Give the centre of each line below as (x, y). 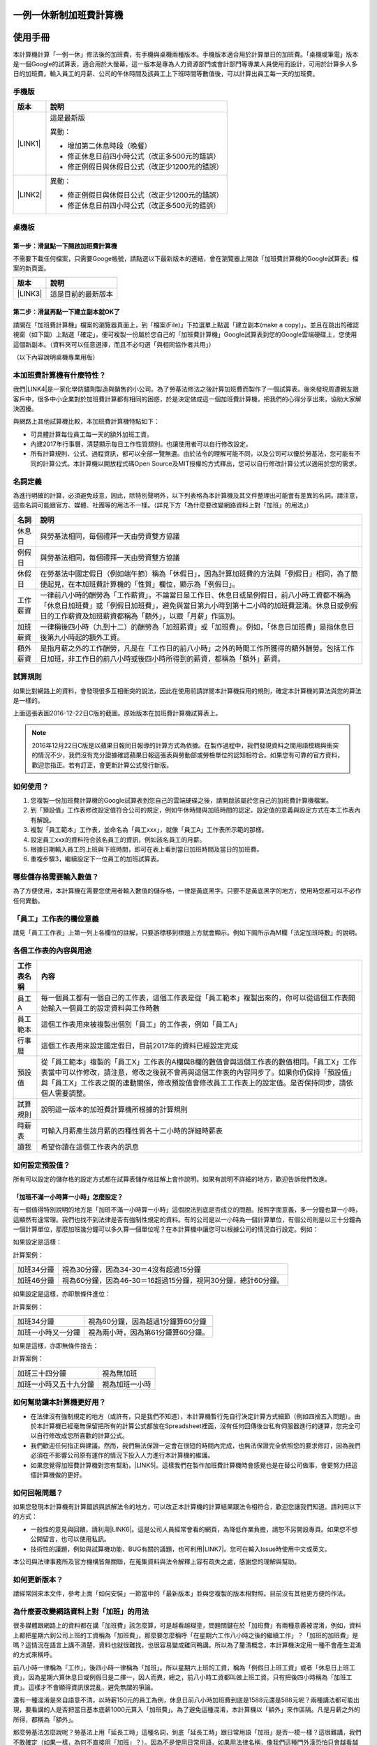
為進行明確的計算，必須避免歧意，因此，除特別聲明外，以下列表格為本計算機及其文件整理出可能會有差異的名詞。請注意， (187, 495)
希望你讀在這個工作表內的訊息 (90, 1147)
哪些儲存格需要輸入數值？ (56, 877)
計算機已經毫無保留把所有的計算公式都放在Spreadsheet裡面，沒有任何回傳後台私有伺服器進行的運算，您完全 (198, 1426)
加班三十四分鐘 (42, 1373)
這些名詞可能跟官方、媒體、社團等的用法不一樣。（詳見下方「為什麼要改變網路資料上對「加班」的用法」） (163, 505)
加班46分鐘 (36, 1281)
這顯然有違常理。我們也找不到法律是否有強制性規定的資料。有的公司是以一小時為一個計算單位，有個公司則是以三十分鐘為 (187, 1219)
